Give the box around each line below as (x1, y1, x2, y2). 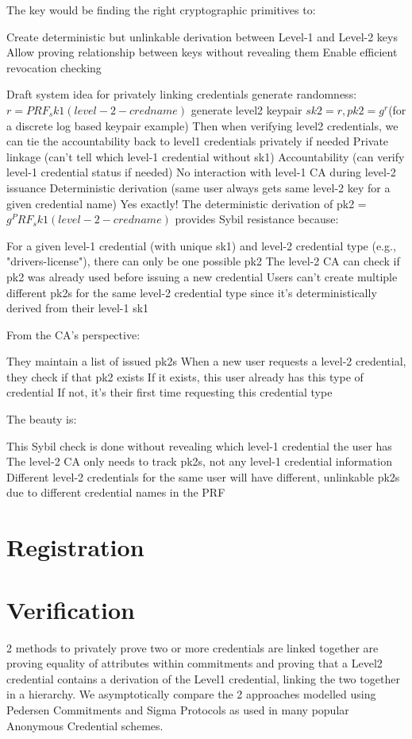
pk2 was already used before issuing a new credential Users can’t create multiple (6, 268, 398, 284)
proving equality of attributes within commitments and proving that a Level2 (6, 655, 383, 671)
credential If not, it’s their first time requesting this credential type (6, 384, 333, 400)
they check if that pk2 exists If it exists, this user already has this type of (6, 368, 364, 385)
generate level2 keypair (191, 101, 302, 118)
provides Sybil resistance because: (175, 211, 339, 227)
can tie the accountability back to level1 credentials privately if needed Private (6, 133, 389, 149)
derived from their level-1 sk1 (6, 300, 149, 316)
